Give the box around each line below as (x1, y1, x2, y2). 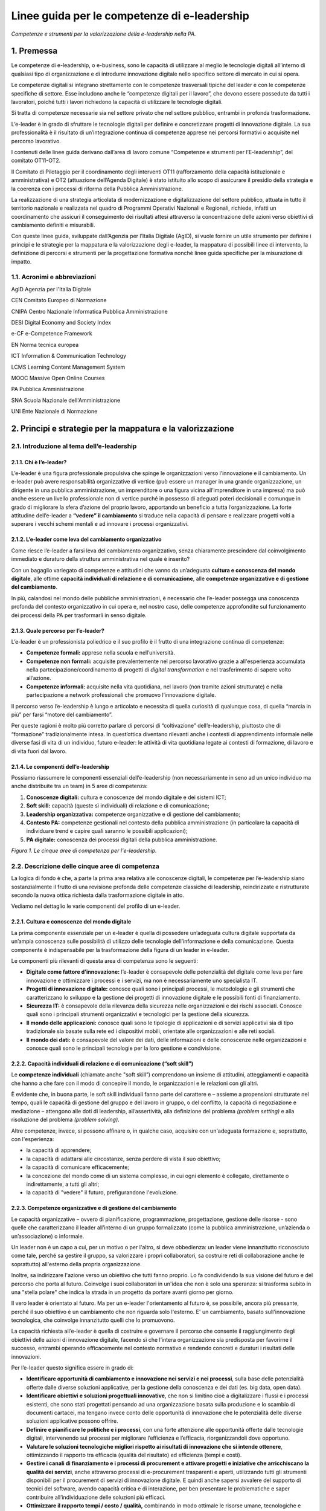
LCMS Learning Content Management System (11, 363, 126, 370)
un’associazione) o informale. (11, 1232, 85, 1240)
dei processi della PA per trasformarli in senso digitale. (11, 611, 147, 619)
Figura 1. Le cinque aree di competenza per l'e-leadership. (11, 847, 157, 855)
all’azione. (26, 675, 51, 682)
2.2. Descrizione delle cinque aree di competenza (11, 862, 159, 870)
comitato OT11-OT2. (11, 157, 61, 164)
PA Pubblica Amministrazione (11, 386, 85, 393)
